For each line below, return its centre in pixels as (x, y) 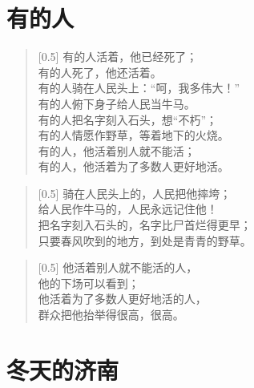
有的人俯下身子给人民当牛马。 (117, 103)
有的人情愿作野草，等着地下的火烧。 (133, 135)
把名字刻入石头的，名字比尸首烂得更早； (145, 225)
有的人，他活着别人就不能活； (117, 150)
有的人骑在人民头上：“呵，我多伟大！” (139, 88)
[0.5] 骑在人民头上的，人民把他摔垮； (135, 193)
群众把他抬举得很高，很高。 (111, 315)
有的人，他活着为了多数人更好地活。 (133, 166)
